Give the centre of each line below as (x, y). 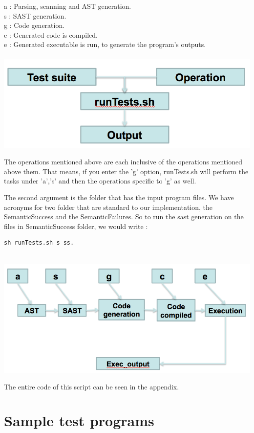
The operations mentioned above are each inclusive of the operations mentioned (123, 162)
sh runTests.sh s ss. (39, 243)
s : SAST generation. (35, 15)
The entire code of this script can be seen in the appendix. (92, 387)
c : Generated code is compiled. (51, 34)
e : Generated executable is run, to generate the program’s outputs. (105, 44)
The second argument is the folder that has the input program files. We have (119, 197)
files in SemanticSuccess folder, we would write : (76, 226)
